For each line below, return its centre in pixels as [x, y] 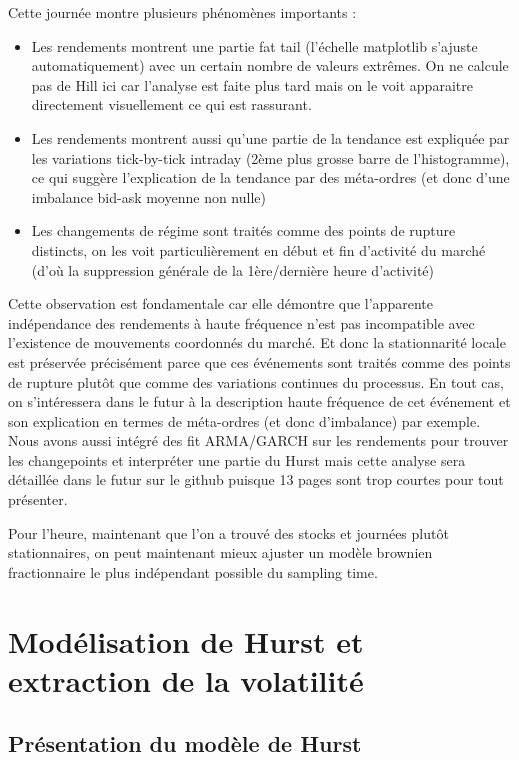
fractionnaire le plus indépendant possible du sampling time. [193, 571]
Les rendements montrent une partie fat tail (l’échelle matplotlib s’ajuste [254, 45]
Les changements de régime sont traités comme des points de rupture [243, 230]
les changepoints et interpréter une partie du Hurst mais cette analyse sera [237, 459]
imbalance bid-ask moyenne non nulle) [148, 196]
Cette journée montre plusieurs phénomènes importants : [182, 12]
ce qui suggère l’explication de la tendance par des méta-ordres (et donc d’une [270, 177]
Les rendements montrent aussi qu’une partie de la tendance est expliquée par [270, 137]
